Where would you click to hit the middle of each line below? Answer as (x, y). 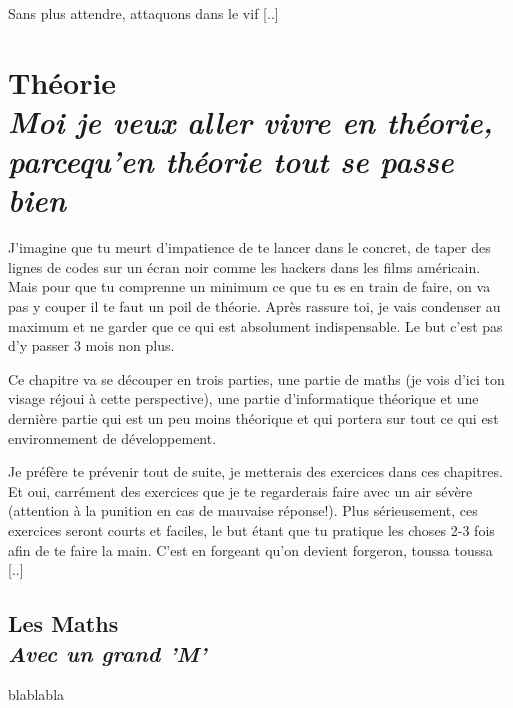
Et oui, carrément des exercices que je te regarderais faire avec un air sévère (240, 490)
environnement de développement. (112, 437)
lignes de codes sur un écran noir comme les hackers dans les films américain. (244, 266)
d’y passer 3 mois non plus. (91, 345)
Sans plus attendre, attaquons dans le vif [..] (143, 13)
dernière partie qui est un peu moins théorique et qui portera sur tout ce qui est (253, 418)
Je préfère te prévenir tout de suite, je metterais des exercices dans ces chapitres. (255, 471)
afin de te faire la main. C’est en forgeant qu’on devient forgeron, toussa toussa (250, 549)
